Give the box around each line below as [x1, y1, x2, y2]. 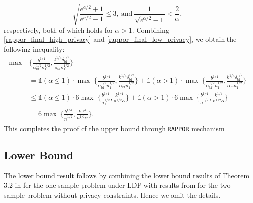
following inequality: [4, 43, 65, 54]
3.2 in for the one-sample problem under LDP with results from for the [4, 180, 218, 190]
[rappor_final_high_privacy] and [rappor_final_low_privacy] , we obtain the [4, 34, 237, 44]
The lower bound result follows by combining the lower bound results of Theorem [4, 170, 250, 180]
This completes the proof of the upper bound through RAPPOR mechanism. [4, 123, 226, 133]
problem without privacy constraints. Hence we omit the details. [27, 189, 221, 200]
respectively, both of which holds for [4, 24, 113, 34]
